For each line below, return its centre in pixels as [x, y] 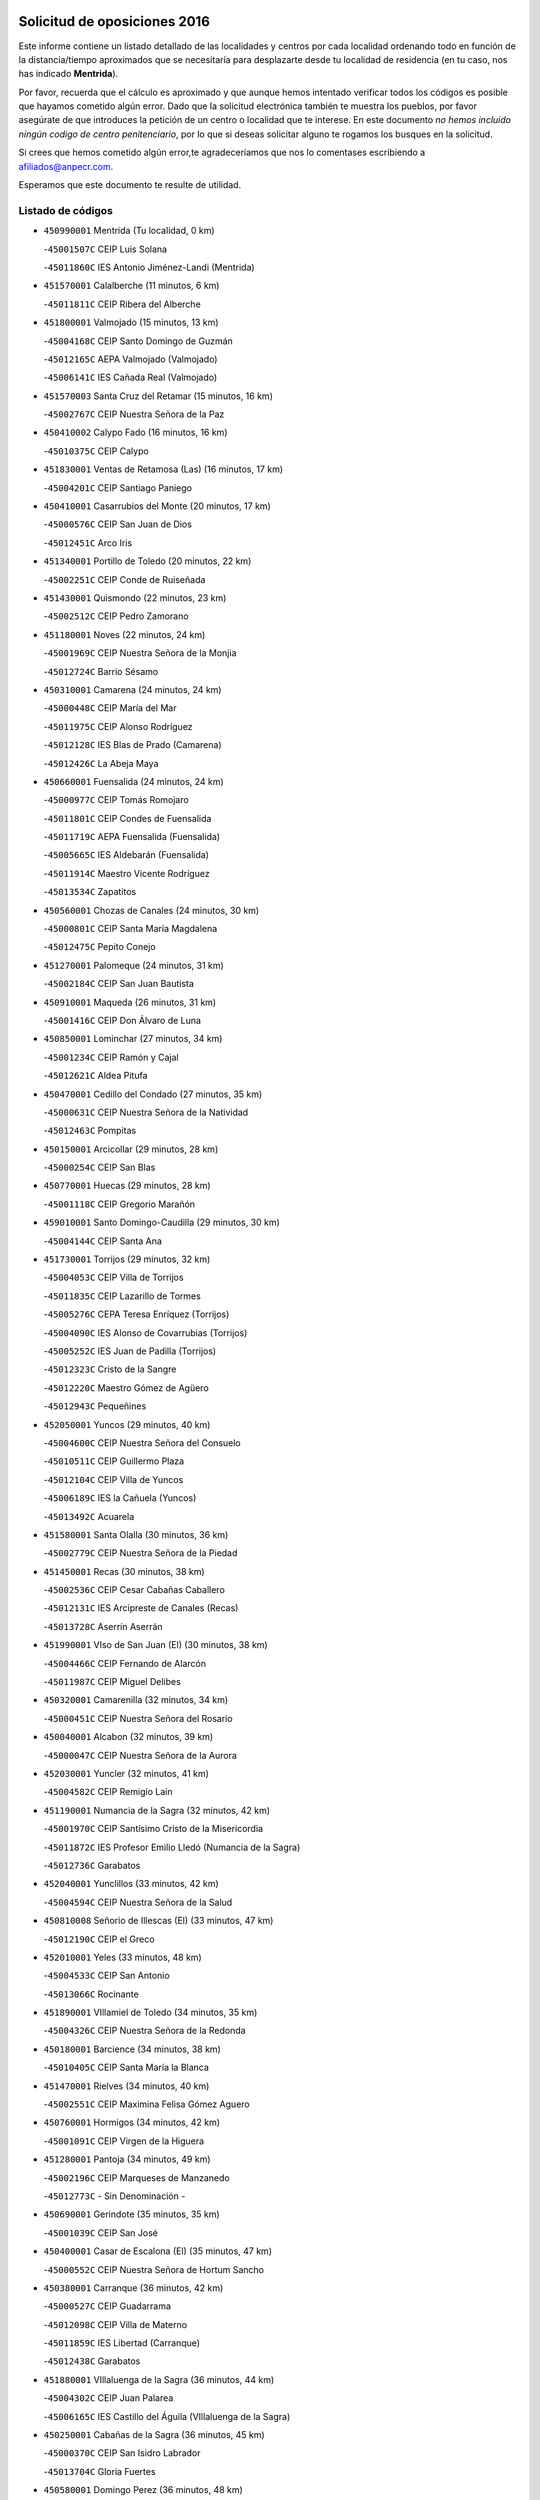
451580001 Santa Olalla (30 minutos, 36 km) [136, 1534]
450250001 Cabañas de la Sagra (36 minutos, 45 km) [154, 2435]
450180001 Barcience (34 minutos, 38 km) [132, 2049]
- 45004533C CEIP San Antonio [106, 1976]
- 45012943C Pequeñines [95, 1406]
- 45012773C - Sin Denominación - [114, 2196]
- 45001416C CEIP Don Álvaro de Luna [122, 1020]
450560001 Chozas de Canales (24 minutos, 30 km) [151, 910]
